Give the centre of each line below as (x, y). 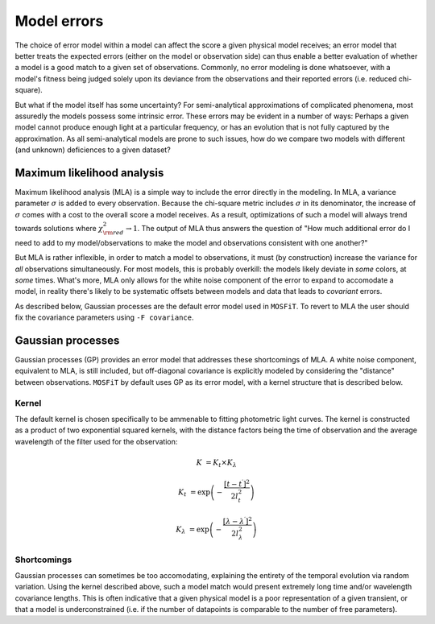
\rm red (113, 233)
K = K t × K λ (217, 463)
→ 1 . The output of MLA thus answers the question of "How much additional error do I (268, 228)
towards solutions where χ (59, 228)
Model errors (59, 21)
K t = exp (195, 493)
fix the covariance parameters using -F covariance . (104, 317)
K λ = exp (193, 530)
